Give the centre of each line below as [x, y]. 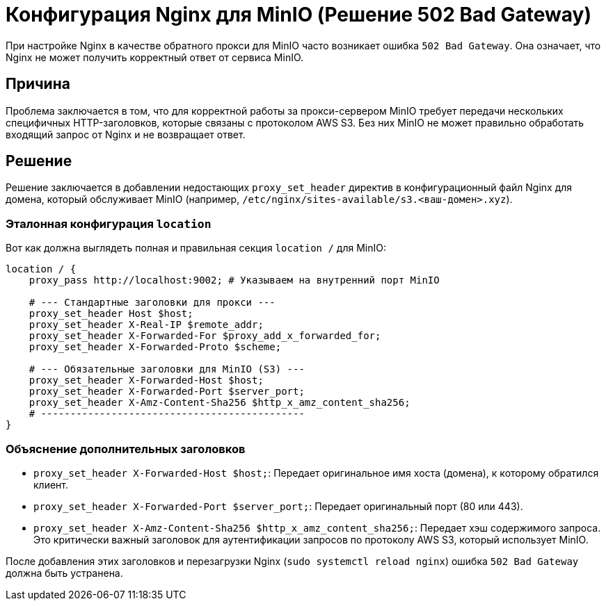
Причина [38, 84]
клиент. [51, 484]
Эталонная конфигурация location [109, 223]
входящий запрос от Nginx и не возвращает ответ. [126, 134]
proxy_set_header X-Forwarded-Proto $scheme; [155, 347]
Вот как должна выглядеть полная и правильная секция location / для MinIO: [196, 248]
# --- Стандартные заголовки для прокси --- [152, 303]
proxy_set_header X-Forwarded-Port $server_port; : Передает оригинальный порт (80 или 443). [278, 506]
